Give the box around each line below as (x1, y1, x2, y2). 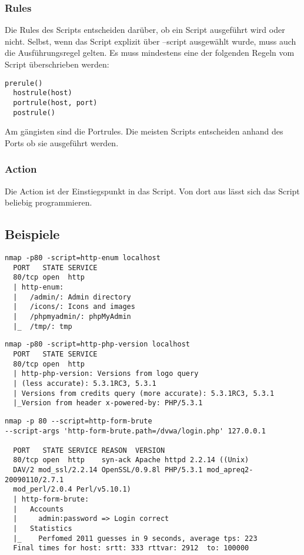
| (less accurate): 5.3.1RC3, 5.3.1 (13, 379, 156, 388)
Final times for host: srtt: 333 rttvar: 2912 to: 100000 (13, 544, 249, 553)
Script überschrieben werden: (5, 58, 109, 70)
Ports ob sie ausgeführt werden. (5, 136, 119, 149)
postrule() (13, 108, 55, 117)
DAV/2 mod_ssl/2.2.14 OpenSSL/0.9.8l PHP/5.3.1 (13, 466, 203, 475)
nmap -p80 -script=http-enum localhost (5, 254, 161, 263)
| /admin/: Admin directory (13, 292, 131, 301)
